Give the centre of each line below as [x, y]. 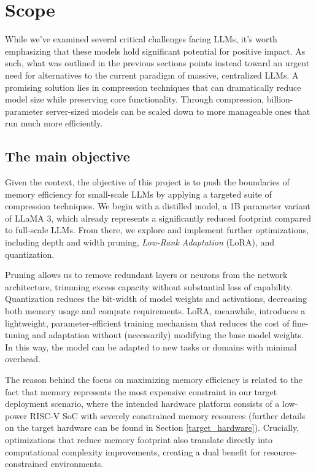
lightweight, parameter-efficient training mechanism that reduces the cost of [147, 323]
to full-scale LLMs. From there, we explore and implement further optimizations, [157, 230]
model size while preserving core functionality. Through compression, [135, 99]
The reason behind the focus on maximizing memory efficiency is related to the [154, 379]
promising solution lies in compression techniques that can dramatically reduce [153, 87]
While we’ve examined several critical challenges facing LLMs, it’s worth [141, 39]
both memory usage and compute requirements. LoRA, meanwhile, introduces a [155, 311]
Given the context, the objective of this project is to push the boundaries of [147, 182]
